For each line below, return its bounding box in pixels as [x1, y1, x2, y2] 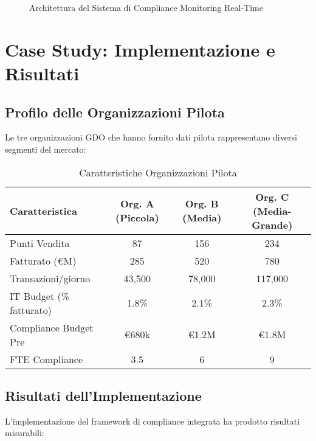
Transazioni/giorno [10, 271, 91, 285]
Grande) [252, 217, 293, 232]
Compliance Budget [10, 320, 94, 335]
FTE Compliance [10, 352, 83, 366]
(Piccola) [115, 210, 159, 225]
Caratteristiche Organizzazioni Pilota [79, 165, 237, 179]
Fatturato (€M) [10, 253, 77, 268]
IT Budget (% [10, 288, 69, 303]
